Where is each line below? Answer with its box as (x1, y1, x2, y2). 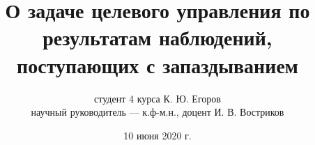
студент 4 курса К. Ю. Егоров (94, 91, 221, 105)
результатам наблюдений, (43, 23, 272, 52)
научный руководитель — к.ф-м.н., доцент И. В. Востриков (31, 105, 284, 119)
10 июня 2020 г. (123, 128, 192, 142)
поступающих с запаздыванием (17, 50, 298, 79)
